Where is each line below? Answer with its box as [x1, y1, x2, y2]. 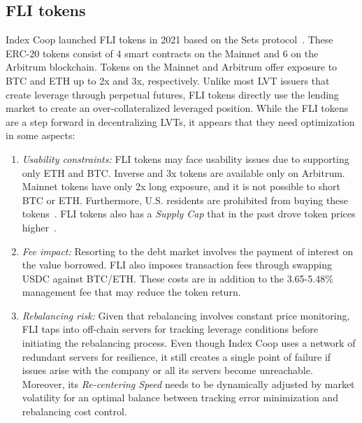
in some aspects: [6, 128, 75, 143]
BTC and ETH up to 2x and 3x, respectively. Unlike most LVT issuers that [6, 73, 330, 87]
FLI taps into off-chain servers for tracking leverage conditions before [22, 322, 319, 336]
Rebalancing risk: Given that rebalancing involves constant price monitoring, [22, 308, 350, 322]
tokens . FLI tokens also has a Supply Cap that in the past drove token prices [22, 206, 356, 221]
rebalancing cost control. [22, 404, 127, 419]
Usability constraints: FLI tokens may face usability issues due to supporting [22, 151, 349, 166]
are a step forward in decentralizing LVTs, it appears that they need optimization [6, 114, 355, 129]
